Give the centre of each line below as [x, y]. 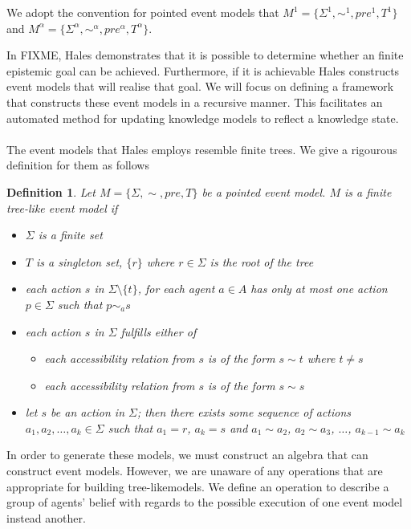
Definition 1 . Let [51, 191]
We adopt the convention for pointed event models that [143, 12]
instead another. [46, 517]
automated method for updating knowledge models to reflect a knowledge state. [203, 118]
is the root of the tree [262, 261]
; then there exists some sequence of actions [244, 412]
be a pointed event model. [264, 191]
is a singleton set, [79, 261]
